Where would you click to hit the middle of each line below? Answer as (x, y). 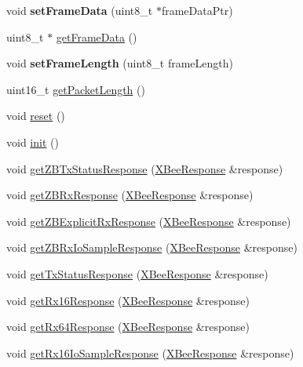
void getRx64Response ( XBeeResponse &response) (128, 327)
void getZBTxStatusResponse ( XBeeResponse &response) (145, 168)
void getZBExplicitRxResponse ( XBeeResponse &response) (149, 221)
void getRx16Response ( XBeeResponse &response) (128, 300)
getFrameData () (97, 36)
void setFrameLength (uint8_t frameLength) (120, 63)
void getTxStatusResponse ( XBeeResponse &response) (137, 273)
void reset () (36, 116)
